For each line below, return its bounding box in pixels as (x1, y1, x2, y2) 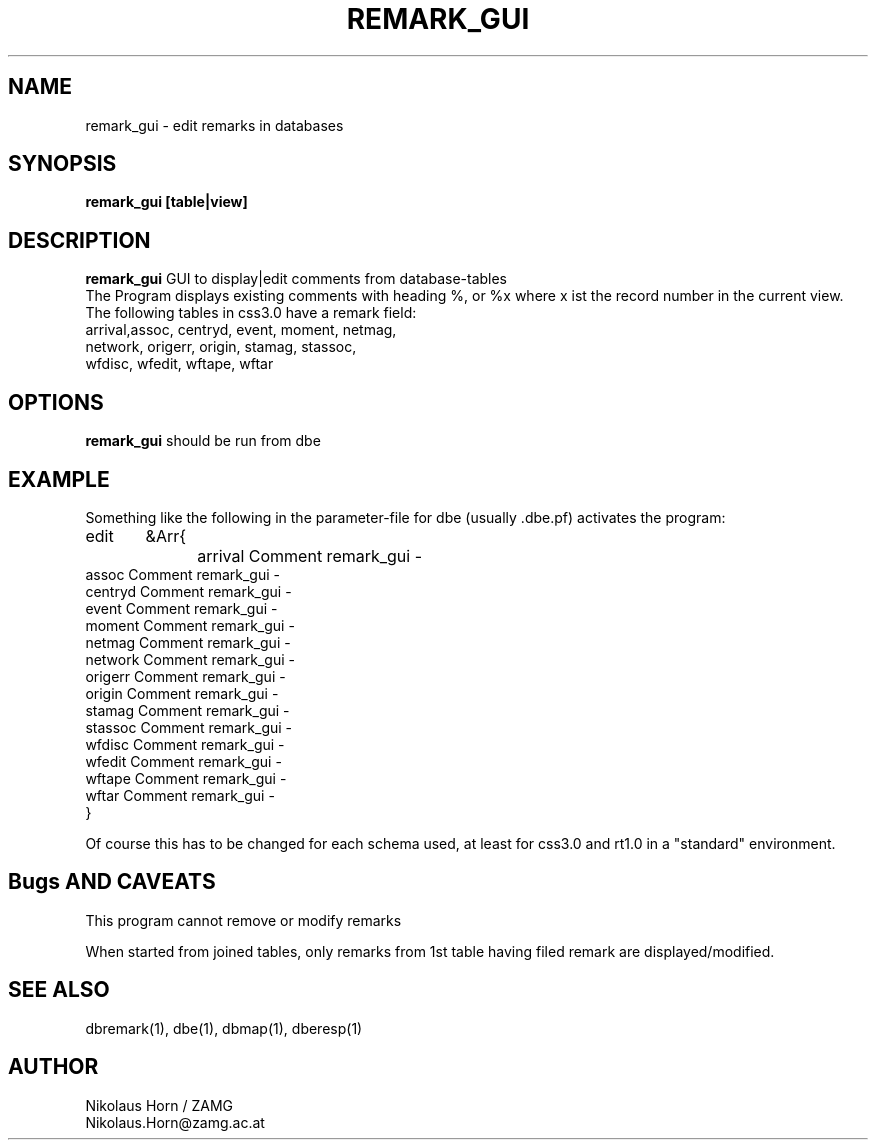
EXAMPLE (8, 466, 110, 492)
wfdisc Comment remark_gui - (85, 735, 285, 753)
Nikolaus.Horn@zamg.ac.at (85, 1113, 265, 1131)
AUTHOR (8, 1054, 99, 1080)
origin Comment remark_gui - (85, 684, 279, 702)
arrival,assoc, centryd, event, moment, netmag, (85, 321, 397, 339)
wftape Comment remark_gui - (85, 769, 287, 787)
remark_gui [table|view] (85, 193, 248, 211)
